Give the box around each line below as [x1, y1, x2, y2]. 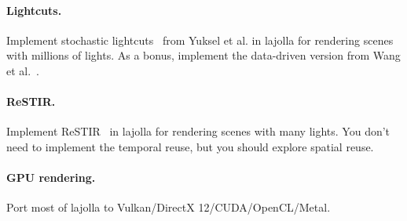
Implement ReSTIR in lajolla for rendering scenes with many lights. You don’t [6, 123, 390, 139]
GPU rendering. [6, 169, 96, 186]
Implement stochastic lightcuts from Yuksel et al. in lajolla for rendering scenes [6, 31, 394, 48]
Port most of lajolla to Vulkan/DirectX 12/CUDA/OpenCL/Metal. [6, 199, 331, 216]
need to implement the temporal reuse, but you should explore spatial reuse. [6, 138, 374, 154]
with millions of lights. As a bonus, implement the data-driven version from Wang [6, 47, 401, 63]
